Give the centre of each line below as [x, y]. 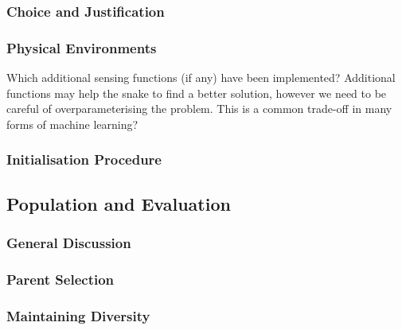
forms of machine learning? [72, 124]
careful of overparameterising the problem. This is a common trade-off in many [199, 109]
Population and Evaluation [119, 203]
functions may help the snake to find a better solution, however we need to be [197, 93]
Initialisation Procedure [84, 159]
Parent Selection [60, 279]
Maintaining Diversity [78, 315]
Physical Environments [82, 47]
